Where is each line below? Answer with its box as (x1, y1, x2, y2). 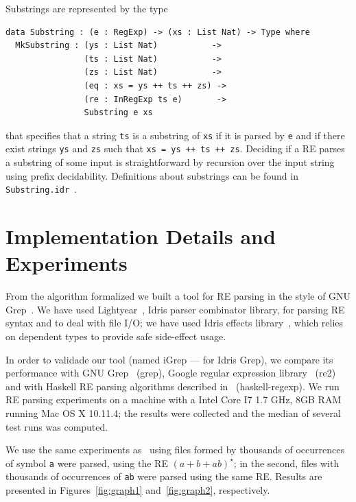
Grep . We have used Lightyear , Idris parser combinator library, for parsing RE (5, 302, 345, 316)
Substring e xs (84, 108, 153, 118)
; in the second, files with (233, 455, 340, 470)
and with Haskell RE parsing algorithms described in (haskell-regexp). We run (5, 379, 340, 393)
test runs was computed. (5, 419, 108, 433)
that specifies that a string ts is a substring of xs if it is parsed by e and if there (5, 128, 345, 142)
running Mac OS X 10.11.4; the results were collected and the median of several (5, 405, 341, 420)
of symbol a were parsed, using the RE (5, 455, 168, 470)
